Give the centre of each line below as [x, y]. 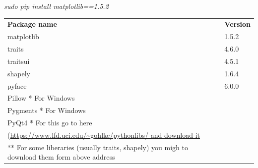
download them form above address [61, 157]
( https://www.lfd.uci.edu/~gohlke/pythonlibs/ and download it [104, 135]
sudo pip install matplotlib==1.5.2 [56, 6]
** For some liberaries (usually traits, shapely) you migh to [98, 147]
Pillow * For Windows [41, 98]
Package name [32, 24]
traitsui [19, 61]
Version [237, 24]
